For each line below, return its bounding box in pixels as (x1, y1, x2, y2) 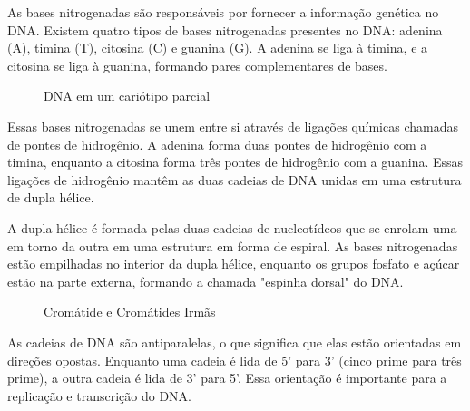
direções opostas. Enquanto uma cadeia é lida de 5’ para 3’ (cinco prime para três (7, 350, 462, 369)
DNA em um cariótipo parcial (44, 86, 211, 105)
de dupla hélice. (7, 188, 94, 207)
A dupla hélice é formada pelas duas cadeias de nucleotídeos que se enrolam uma (7, 218, 457, 237)
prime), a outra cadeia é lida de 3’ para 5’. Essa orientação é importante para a (7, 368, 447, 387)
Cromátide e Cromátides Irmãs (44, 302, 216, 321)
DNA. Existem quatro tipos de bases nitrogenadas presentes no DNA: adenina (7, 20, 443, 39)
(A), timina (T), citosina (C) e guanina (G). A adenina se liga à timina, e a (7, 38, 428, 57)
